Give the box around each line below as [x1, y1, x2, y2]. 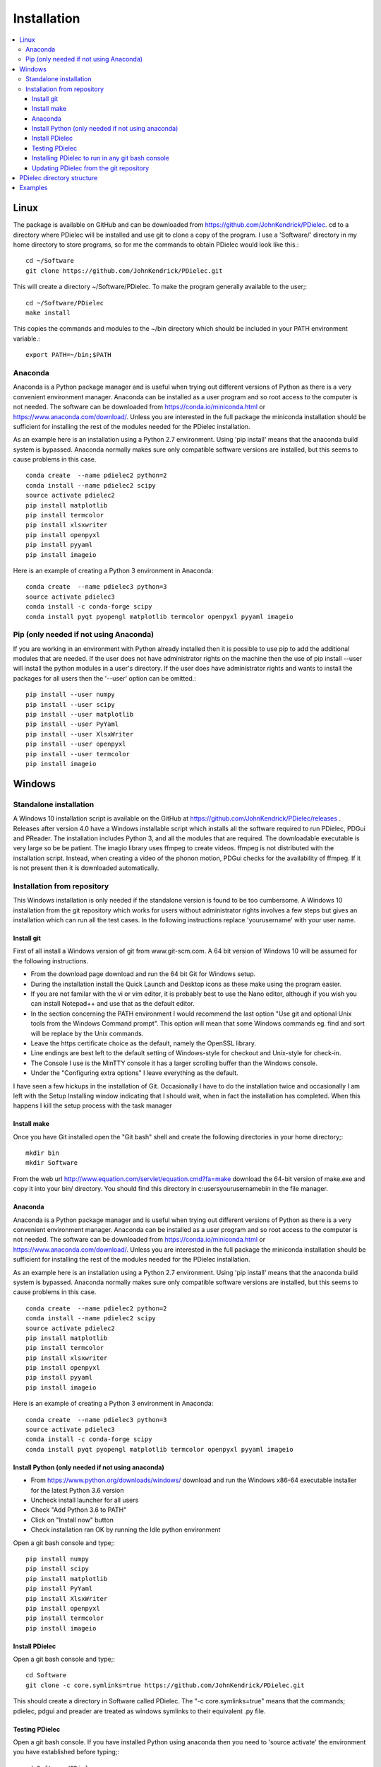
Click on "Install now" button [30, 1515, 114, 1524]
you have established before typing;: [13, 1748, 120, 1756]
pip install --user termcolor [25, 750, 131, 758]
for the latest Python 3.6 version [30, 1486, 124, 1494]
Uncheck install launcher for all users [30, 1496, 139, 1504]
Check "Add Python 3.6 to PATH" [30, 1505, 127, 1514]
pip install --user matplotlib [25, 710, 134, 719]
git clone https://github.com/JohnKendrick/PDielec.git [25, 266, 223, 275]
